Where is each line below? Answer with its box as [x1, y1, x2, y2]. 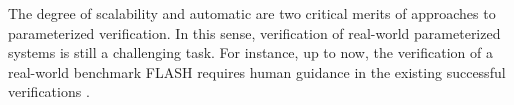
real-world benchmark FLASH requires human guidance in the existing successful [8, 61, 506, 82]
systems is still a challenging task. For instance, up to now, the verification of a [8, 42, 493, 63]
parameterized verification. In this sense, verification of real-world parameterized [8, 22, 501, 43]
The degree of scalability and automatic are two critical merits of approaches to [8, 3, 496, 23]
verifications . [8, 81, 90, 102]
